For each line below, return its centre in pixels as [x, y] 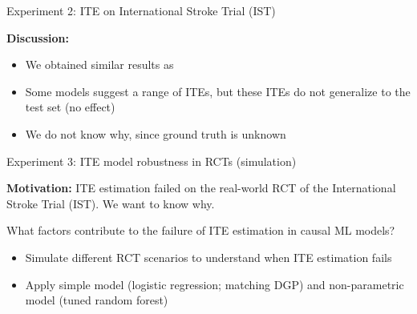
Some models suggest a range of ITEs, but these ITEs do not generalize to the [218, 91]
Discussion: [38, 37]
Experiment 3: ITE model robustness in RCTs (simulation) [152, 161]
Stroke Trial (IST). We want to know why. [111, 203]
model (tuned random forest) [97, 300]
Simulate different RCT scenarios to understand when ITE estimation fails [208, 257]
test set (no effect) [70, 107]
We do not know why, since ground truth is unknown [156, 133]
